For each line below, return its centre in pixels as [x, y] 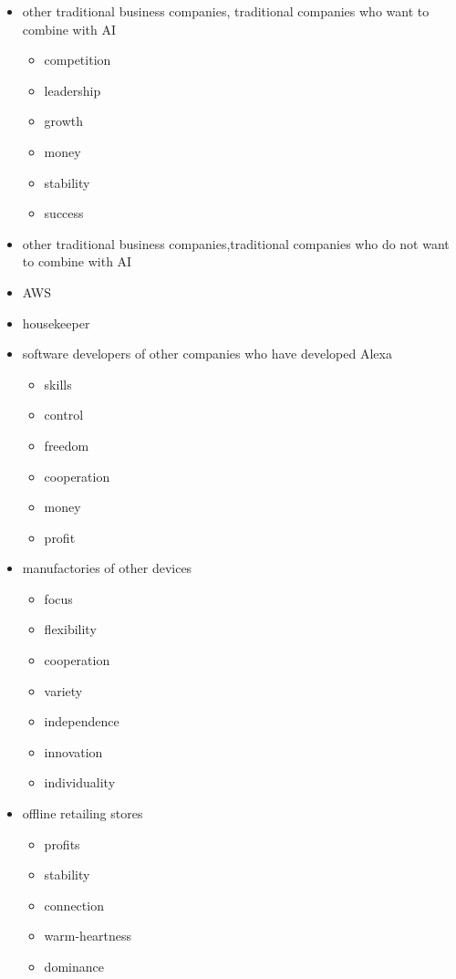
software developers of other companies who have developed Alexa [207, 354]
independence [82, 721]
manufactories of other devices [107, 568]
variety [63, 690]
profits [62, 844]
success [64, 213]
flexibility [70, 629]
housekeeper [56, 323]
